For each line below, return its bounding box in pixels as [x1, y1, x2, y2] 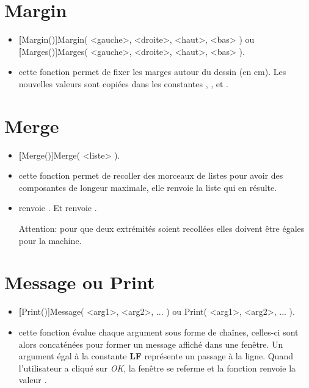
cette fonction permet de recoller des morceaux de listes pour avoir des [18, 169, 283, 182]
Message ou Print [4, 270, 155, 295]
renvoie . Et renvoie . [18, 201, 97, 214]
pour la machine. [18, 234, 82, 246]
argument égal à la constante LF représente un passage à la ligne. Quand [18, 350, 293, 362]
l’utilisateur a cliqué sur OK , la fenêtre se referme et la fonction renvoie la [18, 361, 296, 374]
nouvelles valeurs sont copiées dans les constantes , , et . [18, 77, 228, 90]
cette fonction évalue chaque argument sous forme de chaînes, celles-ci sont [18, 325, 299, 338]
